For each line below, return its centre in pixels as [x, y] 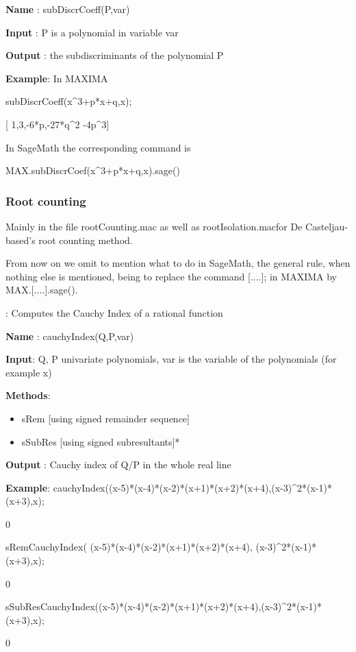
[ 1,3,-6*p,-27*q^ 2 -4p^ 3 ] [58, 124]
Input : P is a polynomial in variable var [92, 32]
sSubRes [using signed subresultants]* [101, 441]
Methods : [28, 395]
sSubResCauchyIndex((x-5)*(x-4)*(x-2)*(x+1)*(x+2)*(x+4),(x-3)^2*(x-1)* [164, 606]
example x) [29, 372]
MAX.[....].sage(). [42, 290]
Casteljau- [327, 226]
